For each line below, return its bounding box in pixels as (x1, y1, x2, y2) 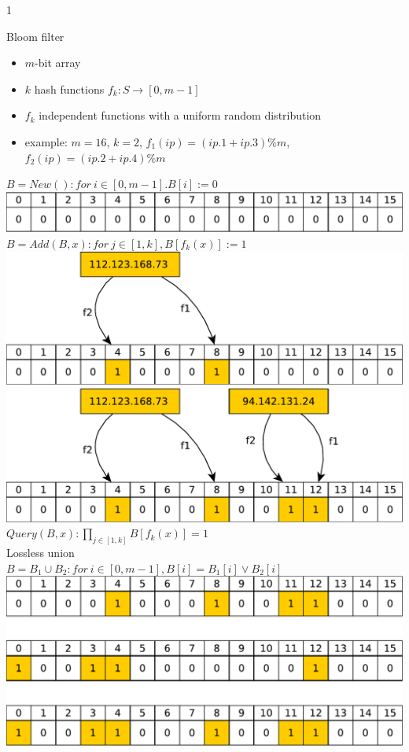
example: (24, 133, 68, 149)
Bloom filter (6, 28, 64, 44)
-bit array (35, 54, 81, 71)
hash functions (34, 80, 105, 97)
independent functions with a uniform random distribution (39, 107, 322, 123)
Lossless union (6, 544, 75, 561)
